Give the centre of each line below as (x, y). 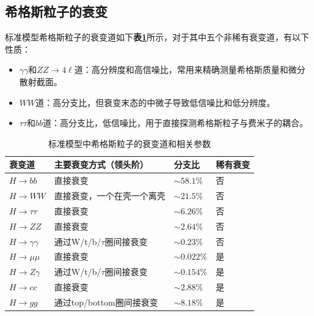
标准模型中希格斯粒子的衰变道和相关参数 (130, 143)
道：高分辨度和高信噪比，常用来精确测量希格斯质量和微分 (190, 70)
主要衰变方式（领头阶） (101, 164)
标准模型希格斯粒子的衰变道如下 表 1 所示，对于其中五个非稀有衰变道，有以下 (157, 37)
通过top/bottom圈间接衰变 (106, 302)
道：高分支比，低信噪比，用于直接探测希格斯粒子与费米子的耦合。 (176, 123)
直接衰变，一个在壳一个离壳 (110, 196)
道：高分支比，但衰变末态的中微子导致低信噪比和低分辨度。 (155, 102)
